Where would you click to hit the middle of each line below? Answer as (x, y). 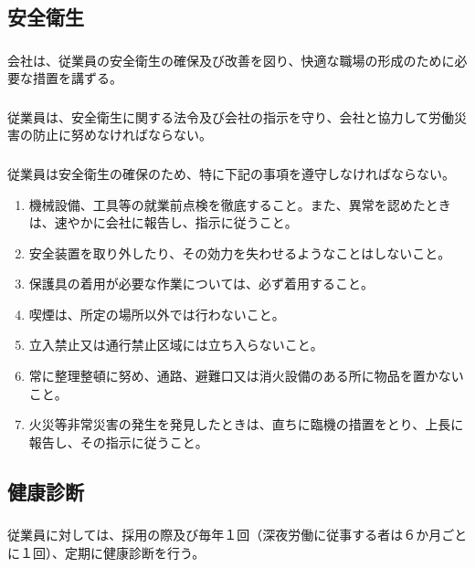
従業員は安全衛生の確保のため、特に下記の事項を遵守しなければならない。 (231, 173)
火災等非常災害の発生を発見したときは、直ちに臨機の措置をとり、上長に (246, 424)
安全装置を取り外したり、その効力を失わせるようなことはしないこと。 (240, 252)
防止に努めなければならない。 (122, 135)
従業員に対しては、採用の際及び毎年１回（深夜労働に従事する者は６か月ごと (237, 535)
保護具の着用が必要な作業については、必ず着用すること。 (201, 284)
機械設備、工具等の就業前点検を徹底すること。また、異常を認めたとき (240, 204)
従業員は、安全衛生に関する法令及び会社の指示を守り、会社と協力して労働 (231, 116)
